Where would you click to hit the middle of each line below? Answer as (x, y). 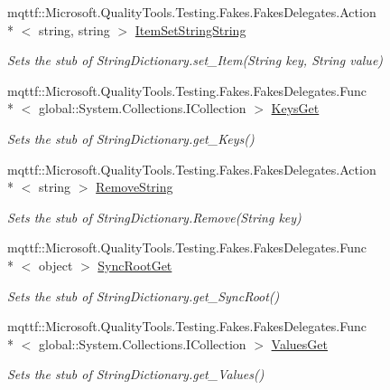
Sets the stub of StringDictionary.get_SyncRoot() (144, 295)
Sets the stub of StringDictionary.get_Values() (136, 374)
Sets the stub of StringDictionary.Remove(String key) (154, 217)
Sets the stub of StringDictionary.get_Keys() (131, 138)
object (56, 265)
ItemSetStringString (190, 29)
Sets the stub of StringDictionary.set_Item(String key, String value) (195, 60)
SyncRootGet (135, 265)
